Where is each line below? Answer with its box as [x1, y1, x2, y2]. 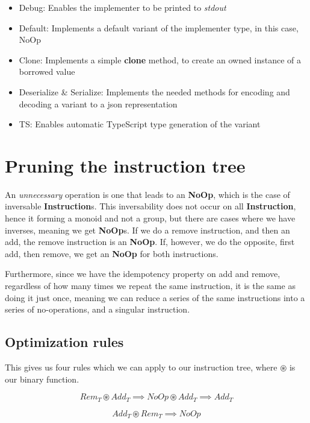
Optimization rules [5, 332, 124, 351]
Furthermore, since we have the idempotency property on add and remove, [5, 267, 281, 280]
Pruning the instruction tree [5, 153, 246, 177]
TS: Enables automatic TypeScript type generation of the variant [19, 118, 261, 130]
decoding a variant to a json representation [19, 97, 178, 110]
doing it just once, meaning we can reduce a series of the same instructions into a [5, 291, 305, 304]
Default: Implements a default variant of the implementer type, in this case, [19, 21, 299, 34]
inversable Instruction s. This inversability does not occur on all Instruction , [5, 200, 296, 212]
